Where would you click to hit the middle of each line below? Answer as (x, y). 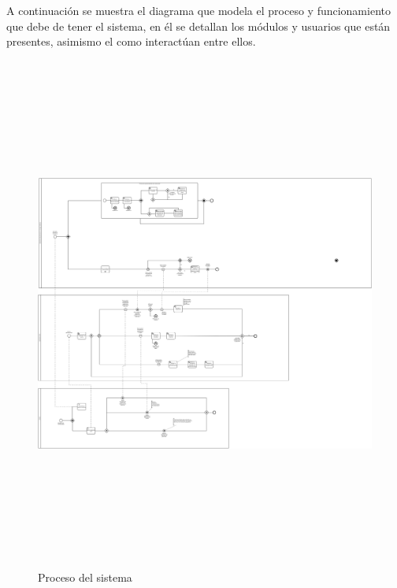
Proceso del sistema (85, 577)
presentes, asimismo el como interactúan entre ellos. (131, 41)
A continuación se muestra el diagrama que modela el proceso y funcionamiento (198, 10)
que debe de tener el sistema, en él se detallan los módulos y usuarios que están (198, 26)
